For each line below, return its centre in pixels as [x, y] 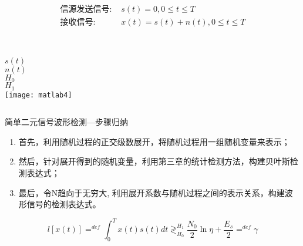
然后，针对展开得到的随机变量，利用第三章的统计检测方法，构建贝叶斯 [154, 161]
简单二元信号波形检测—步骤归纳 [66, 122]
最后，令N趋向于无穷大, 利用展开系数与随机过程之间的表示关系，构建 [151, 192]
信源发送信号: [86, 10]
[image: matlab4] [38, 95]
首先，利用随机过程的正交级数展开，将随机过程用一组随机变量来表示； [154, 141]
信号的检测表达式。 [64, 204]
